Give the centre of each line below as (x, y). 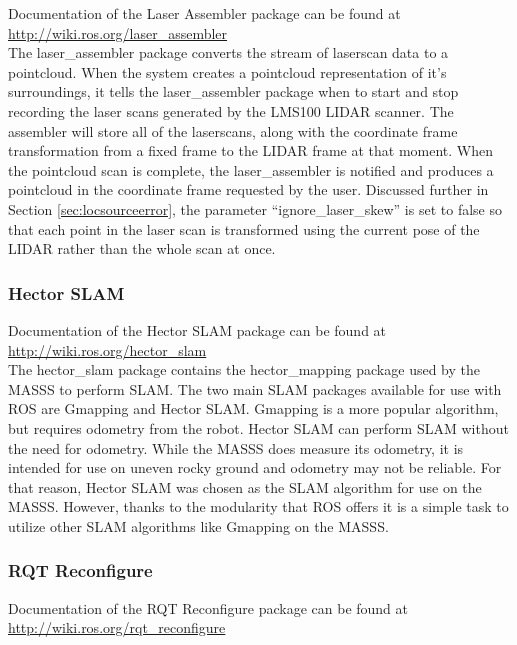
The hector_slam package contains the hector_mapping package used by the (244, 369)
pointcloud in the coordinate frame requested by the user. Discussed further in (248, 189)
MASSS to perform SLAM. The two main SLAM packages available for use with (255, 388)
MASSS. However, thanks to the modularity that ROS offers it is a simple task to (258, 506)
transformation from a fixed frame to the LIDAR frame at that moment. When (251, 150)
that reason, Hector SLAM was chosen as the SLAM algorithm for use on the (245, 486)
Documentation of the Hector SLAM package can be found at (197, 329)
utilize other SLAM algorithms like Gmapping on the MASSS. (198, 525)
